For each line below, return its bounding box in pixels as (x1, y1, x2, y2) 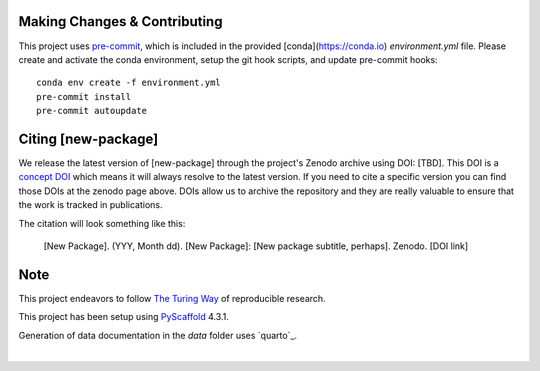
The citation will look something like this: (18, 217, 186, 229)
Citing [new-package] (18, 130, 159, 147)
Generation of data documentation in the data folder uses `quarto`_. (18, 329, 298, 341)
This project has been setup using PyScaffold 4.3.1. (18, 311, 230, 323)
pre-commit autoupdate (36, 105, 148, 117)
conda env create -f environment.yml (36, 77, 222, 89)
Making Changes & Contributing (18, 13, 223, 30)
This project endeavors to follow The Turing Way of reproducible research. (18, 292, 326, 304)
